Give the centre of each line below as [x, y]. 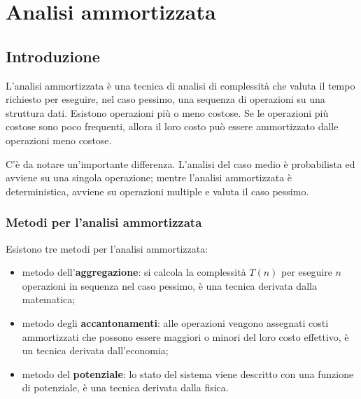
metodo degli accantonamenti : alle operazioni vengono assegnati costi [175, 322]
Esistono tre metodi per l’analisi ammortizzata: [107, 248]
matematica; [49, 299]
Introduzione [53, 56]
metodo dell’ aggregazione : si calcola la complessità [134, 272]
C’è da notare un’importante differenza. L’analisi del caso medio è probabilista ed [180, 163]
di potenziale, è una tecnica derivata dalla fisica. [125, 387]
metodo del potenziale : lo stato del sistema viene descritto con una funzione [188, 373]
